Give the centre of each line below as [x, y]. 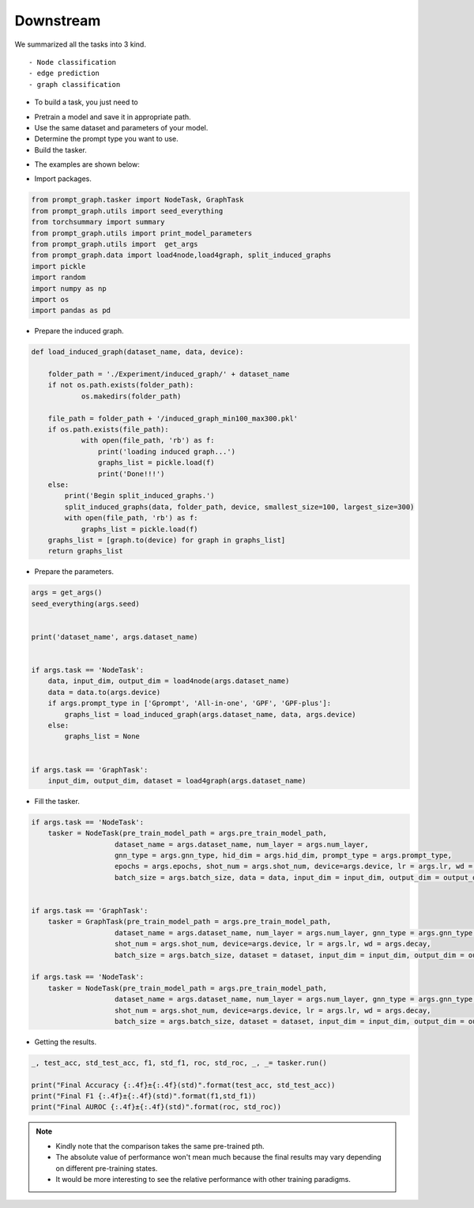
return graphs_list [86, 551]
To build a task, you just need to [86, 102]
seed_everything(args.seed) [85, 604]
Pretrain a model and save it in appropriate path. [113, 117]
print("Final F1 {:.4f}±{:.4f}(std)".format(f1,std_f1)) [144, 1096]
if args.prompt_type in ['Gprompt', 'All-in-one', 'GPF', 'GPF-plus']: [190, 703]
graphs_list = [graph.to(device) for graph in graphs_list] [167, 540]
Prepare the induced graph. [79, 331]
